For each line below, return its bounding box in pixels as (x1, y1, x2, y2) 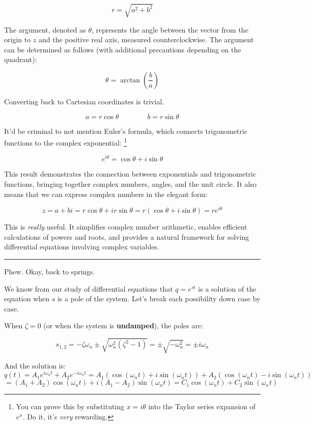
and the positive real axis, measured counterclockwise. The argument (39, 34, 254, 45)
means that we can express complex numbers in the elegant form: (4, 188, 208, 199)
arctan (120, 76, 140, 84)
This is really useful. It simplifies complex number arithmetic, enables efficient (4, 221, 247, 232)
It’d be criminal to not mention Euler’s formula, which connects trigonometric (4, 125, 248, 136)
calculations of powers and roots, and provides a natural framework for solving (4, 231, 249, 242)
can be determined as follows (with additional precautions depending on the (4, 44, 241, 54)
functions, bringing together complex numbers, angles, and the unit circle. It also (4, 179, 256, 189)
